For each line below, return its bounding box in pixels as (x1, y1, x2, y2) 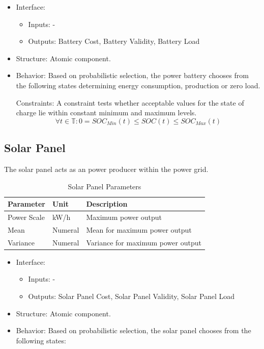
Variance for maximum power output (86, 237, 201, 247)
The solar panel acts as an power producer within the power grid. (4, 163, 209, 174)
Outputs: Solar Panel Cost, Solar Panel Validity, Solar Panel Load (28, 290, 235, 301)
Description (86, 198, 128, 209)
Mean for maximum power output (86, 224, 192, 235)
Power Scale (8, 211, 45, 222)
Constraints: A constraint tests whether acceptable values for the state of (16, 97, 244, 108)
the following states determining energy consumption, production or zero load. (16, 80, 260, 90)
